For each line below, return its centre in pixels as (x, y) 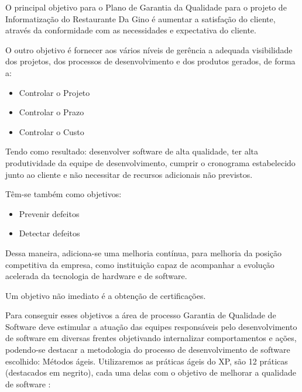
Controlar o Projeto (54, 92)
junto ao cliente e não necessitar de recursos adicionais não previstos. (129, 174)
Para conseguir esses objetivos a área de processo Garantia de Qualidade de (141, 315)
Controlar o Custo (52, 131)
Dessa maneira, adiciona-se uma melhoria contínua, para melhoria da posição (143, 252)
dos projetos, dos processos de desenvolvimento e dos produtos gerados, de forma (150, 61)
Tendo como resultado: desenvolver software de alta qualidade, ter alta (132, 151)
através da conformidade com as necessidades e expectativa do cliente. (131, 30)
